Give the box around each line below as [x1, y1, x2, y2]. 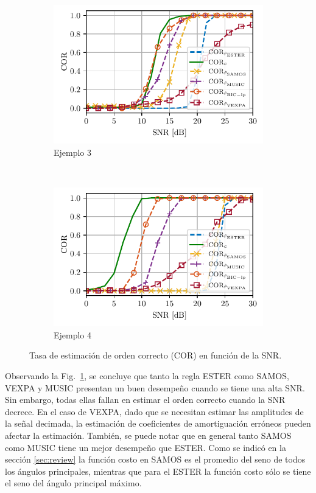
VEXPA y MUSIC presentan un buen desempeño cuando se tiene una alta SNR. [5, 381, 305, 394]
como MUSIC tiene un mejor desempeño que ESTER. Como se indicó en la [5, 441, 286, 453]
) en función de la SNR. [193, 349, 282, 362]
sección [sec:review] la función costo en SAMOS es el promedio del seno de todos [5, 453, 306, 466]
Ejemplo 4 [54, 328, 92, 341]
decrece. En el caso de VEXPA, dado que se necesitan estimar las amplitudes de [5, 405, 304, 418]
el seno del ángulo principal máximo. [5, 477, 142, 489]
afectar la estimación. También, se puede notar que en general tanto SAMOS [5, 429, 292, 442]
